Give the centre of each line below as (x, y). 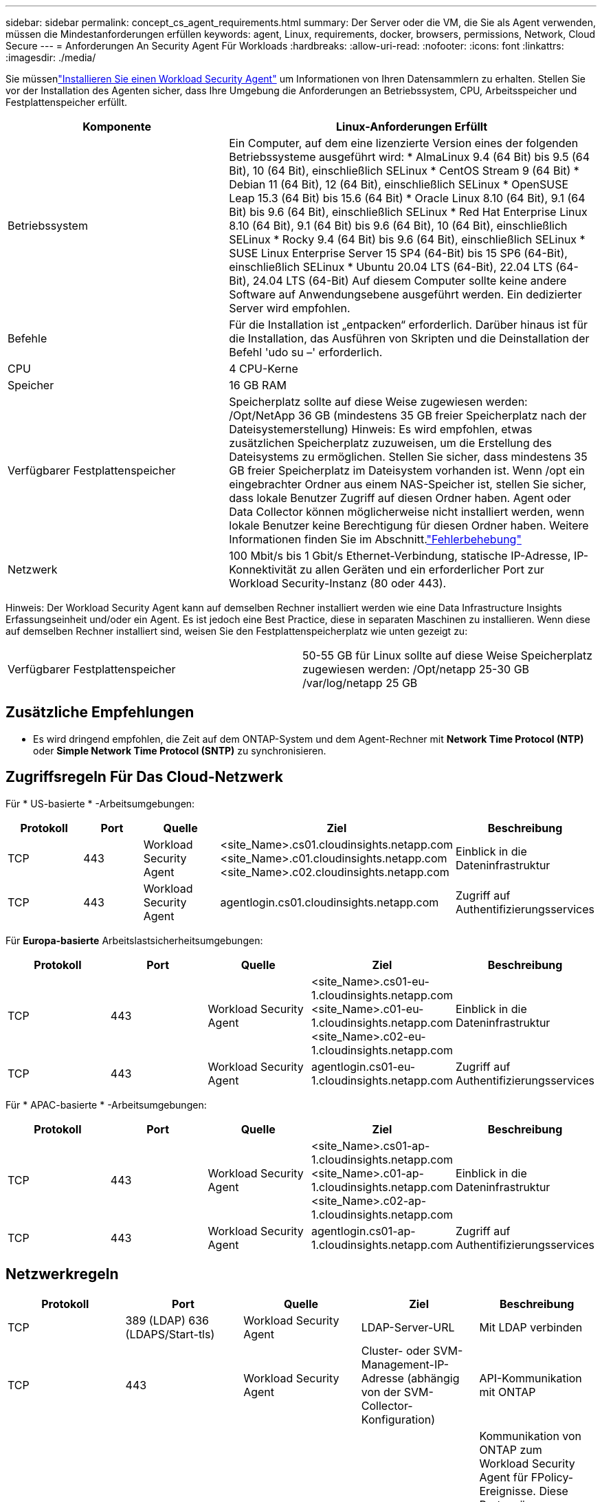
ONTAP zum (511, 1449)
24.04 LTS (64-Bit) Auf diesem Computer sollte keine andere (410, 281)
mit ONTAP (508, 1392)
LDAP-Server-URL (408, 1327)
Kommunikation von (531, 1436)
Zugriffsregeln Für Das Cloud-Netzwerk (144, 777)
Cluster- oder (395, 1350)
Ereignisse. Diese (524, 1491)
